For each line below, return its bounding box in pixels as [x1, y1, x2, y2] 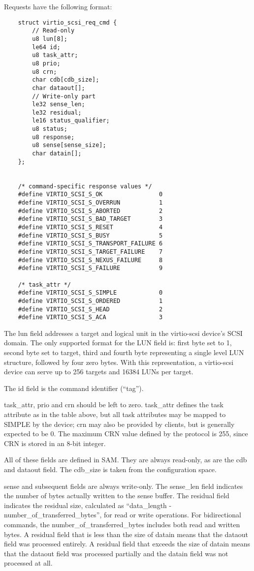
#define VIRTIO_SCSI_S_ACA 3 [18, 314, 163, 321]
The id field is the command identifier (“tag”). [4, 383, 144, 393]
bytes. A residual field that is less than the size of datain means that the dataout [4, 529, 249, 539]
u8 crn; [32, 68, 57, 75]
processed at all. [4, 558, 53, 568]
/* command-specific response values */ [18, 182, 152, 190]
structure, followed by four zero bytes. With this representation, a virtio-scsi [4, 357, 234, 367]
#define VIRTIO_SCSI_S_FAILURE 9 [18, 265, 163, 272]
